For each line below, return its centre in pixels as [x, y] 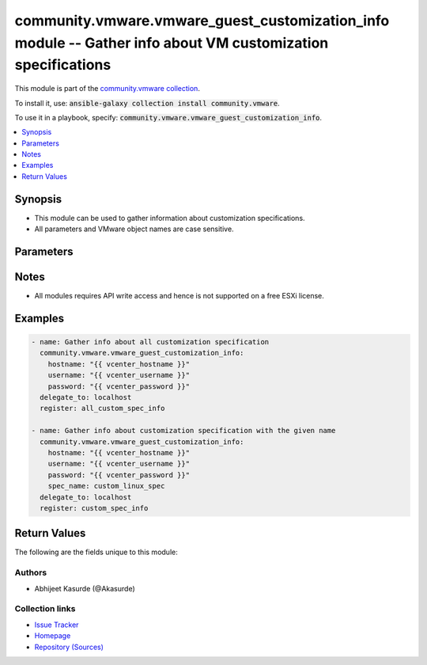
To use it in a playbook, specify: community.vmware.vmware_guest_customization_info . [168, 117]
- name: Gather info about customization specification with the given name [183, 431]
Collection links [45, 609]
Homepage [53, 636]
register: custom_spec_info [94, 508]
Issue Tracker [57, 625]
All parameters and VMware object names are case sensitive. [134, 229]
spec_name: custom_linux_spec [106, 486]
